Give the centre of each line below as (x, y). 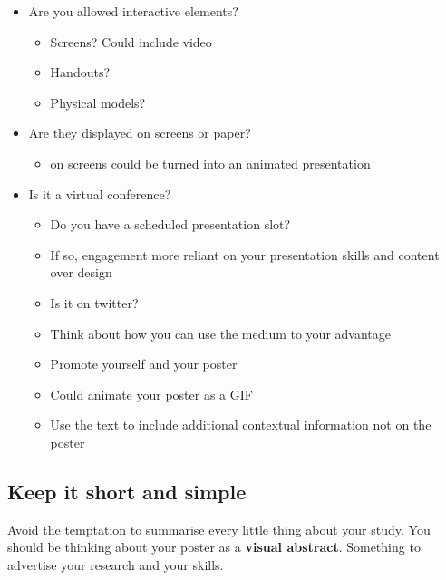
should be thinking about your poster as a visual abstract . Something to (214, 547)
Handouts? (80, 72)
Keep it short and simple (127, 491)
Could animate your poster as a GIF (151, 394)
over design (81, 272)
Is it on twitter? (94, 302)
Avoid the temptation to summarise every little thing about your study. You (219, 529)
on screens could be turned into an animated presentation (210, 163)
